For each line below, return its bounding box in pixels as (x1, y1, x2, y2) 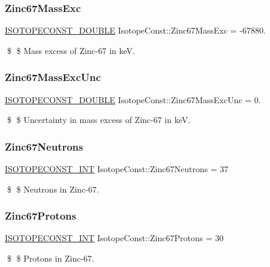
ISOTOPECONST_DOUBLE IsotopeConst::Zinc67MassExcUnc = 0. (5, 93, 261, 106)
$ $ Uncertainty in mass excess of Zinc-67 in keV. (7, 113, 191, 126)
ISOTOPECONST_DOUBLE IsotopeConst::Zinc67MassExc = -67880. (5, 24, 266, 37)
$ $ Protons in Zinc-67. (7, 252, 94, 265)
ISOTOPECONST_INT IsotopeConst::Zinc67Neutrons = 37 (5, 163, 229, 175)
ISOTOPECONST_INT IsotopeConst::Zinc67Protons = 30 (5, 232, 224, 244)
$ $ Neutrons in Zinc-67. (7, 182, 99, 195)
